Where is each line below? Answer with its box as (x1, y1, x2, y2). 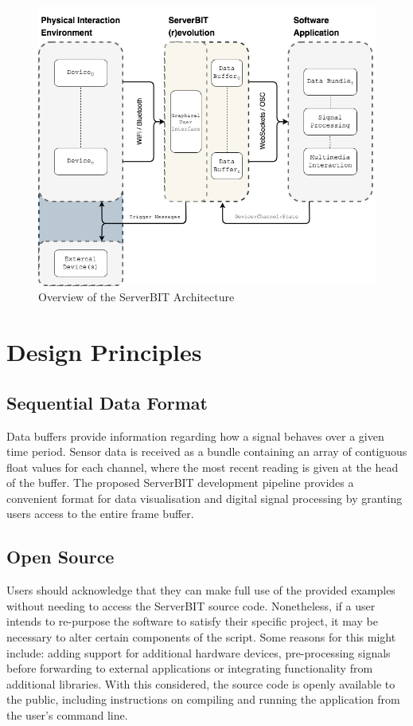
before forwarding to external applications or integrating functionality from (6, 660, 373, 677)
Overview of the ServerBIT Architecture (38, 288, 235, 305)
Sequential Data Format (6, 390, 208, 414)
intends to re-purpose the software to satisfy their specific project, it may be (6, 613, 378, 630)
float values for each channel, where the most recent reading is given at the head (6, 458, 399, 475)
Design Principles (6, 336, 202, 368)
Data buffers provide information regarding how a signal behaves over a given (6, 427, 384, 444)
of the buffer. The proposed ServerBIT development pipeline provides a (6, 474, 354, 491)
